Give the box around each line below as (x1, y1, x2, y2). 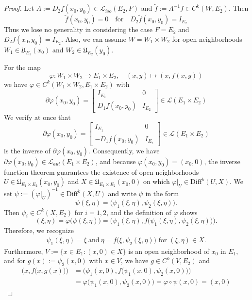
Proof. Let (4, 3, 34, 13)
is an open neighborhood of (128, 246, 209, 256)
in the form (145, 188, 179, 198)
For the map (4, 62, 41, 72)
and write (108, 188, 136, 198)
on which (143, 176, 170, 186)
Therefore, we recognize (4, 225, 74, 235)
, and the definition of (106, 207, 171, 217)
